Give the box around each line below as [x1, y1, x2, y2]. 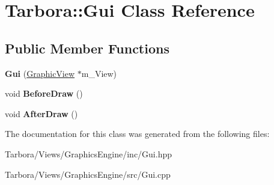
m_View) [81, 67, 117, 79]
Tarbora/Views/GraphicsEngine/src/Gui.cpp [5, 168, 171, 180]
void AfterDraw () [5, 107, 78, 120]
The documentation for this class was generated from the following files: [5, 127, 270, 140]
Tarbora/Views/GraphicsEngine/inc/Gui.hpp [5, 147, 172, 160]
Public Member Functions [5, 38, 169, 57]
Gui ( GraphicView [5, 67, 75, 79]
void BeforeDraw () [5, 87, 83, 100]
